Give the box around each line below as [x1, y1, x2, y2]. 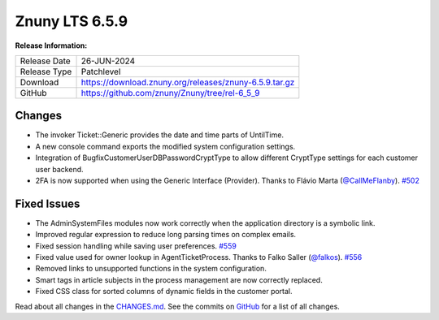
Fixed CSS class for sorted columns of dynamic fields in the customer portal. [35, 287, 293, 296]
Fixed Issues [15, 197, 80, 210]
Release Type [20, 66, 72, 77]
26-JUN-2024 [80, 55, 136, 67]
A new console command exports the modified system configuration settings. [35, 141, 296, 151]
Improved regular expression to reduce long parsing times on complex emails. [35, 230, 297, 240]
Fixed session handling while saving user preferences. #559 [35, 240, 237, 251]
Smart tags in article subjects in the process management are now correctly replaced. [35, 275, 323, 284]
